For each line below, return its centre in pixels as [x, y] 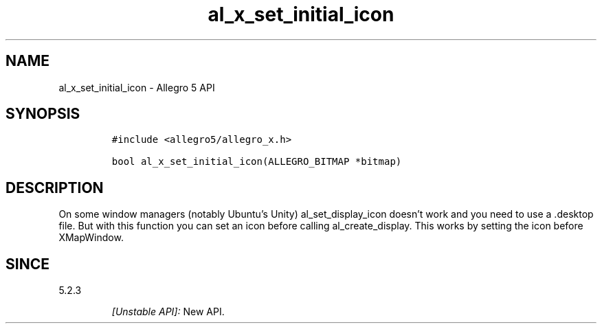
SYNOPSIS [43, 114]
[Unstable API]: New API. [168, 312]
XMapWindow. [91, 238]
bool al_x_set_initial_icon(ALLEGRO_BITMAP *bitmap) [257, 162]
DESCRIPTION [55, 188]
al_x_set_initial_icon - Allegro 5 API [137, 87]
